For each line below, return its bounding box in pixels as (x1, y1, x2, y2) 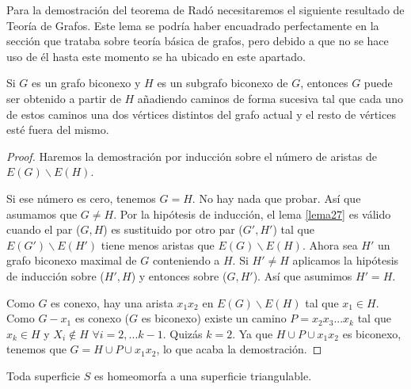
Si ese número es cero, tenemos (6, 189, 156, 206)
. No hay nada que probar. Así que (192, 189, 361, 206)
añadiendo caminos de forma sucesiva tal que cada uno (137, 90, 403, 106)
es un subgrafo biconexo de (157, 74, 288, 91)
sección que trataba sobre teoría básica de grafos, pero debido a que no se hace (6, 32, 389, 49)
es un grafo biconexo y (32, 74, 141, 91)
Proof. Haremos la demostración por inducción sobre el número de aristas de (6, 147, 377, 164)
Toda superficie (6, 367, 81, 383)
